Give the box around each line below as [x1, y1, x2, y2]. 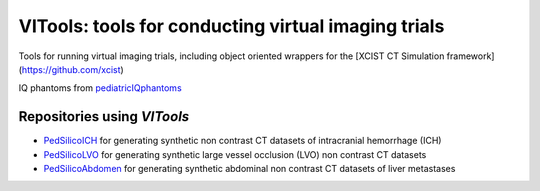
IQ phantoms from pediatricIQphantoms [18, 82, 182, 94]
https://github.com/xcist [21, 63, 121, 75]
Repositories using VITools [18, 108, 190, 125]
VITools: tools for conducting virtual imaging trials [18, 15, 445, 37]
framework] [446, 50, 495, 62]
